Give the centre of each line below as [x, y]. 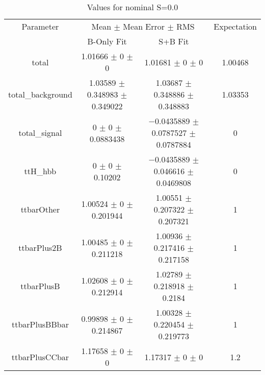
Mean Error [144, 26]
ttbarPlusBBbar [40, 324]
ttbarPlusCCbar [40, 357]
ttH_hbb [40, 171]
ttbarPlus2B [40, 248]
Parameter [40, 26]
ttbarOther [40, 209]
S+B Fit [174, 41]
